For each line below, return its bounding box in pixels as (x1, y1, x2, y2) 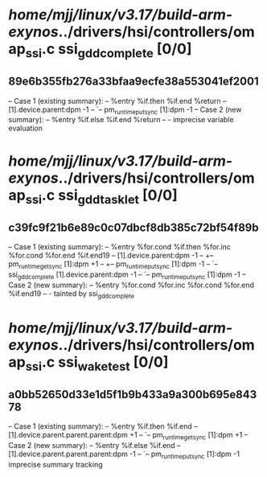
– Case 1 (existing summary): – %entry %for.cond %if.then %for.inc (8, 241, 231, 251)
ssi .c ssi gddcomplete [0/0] (25, 40, 192, 61)
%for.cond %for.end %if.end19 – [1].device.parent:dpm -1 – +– (8, 250, 214, 260)
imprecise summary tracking (8, 459, 103, 469)
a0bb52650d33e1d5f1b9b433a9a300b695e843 (8, 388, 257, 401)
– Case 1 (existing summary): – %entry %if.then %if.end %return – (8, 96, 227, 105)
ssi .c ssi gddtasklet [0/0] (25, 186, 179, 207)
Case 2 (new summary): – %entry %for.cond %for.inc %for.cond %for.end (8, 280, 255, 290)
